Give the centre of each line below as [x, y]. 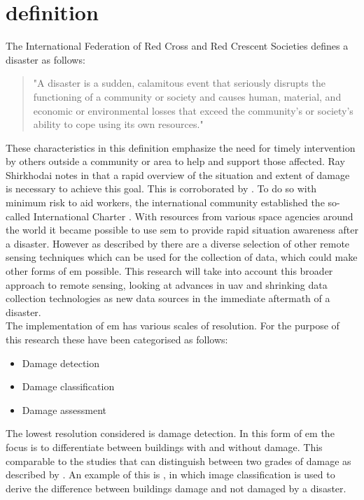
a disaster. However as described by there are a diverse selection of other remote [178, 243]
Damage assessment [64, 409]
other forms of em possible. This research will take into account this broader [169, 271]
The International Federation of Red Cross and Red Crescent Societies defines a [177, 46]
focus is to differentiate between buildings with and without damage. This [164, 447]
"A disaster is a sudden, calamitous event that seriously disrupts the [179, 83]
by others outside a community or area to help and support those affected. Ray [175, 161]
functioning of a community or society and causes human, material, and [187, 96]
